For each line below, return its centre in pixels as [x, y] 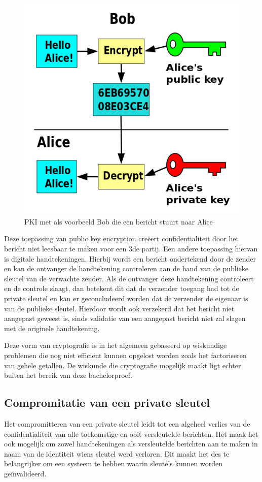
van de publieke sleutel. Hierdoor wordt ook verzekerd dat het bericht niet [119, 308]
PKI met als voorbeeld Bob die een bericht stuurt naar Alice [119, 221]
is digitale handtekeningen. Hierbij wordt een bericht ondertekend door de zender [130, 258]
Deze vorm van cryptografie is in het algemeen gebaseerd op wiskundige [116, 345]
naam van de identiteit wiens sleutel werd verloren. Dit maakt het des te [117, 453]
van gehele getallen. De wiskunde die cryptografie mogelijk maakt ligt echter [123, 365]
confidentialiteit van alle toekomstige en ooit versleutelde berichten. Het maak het [131, 433]
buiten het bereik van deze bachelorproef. [68, 375]
